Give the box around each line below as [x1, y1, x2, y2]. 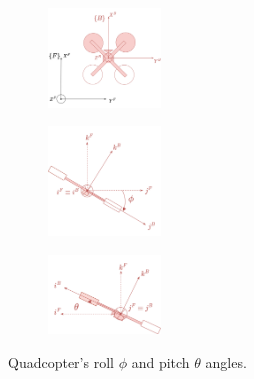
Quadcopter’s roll [8, 351, 114, 372]
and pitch [131, 351, 190, 372]
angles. [205, 351, 247, 372]
